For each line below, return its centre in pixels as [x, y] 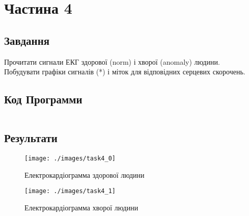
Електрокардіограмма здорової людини [85, 174]
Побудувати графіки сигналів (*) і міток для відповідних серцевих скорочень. [125, 72]
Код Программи [43, 99]
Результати [31, 138]
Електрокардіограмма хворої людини [81, 208]
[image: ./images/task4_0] [70, 159]
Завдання [27, 40]
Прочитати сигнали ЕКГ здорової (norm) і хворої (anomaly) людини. [112, 61]
